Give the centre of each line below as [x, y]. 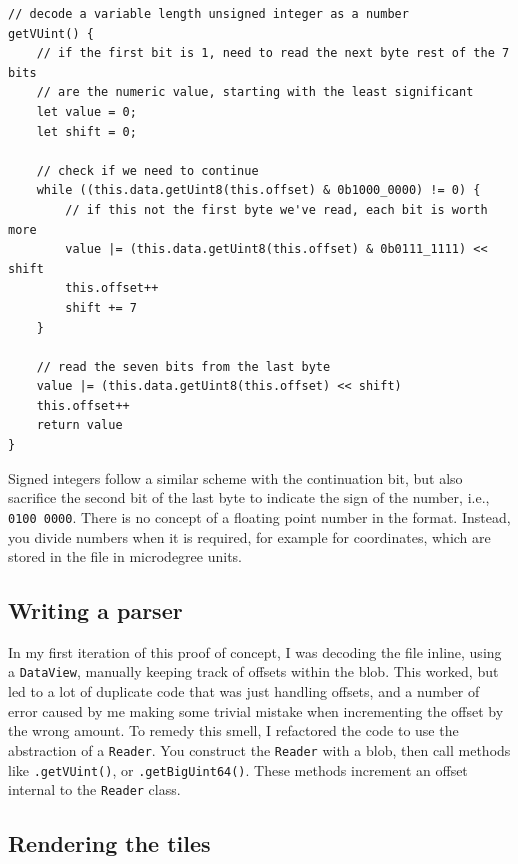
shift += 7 [101, 307]
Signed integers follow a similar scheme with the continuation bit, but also [235, 477]
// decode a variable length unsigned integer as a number [208, 14]
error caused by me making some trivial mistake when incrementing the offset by [256, 710]
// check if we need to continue [147, 170]
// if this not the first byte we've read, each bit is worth [276, 209]
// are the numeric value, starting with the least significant [255, 92]
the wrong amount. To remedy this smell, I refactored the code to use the [233, 730]
